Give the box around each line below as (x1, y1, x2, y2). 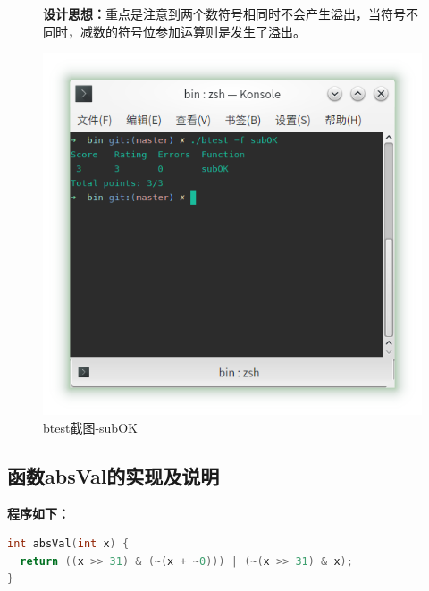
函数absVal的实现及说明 (7, 461, 220, 489)
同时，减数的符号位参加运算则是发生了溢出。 (43, 21, 306, 40)
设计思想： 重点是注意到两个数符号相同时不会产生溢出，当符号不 (43, 4, 418, 22)
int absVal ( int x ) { (7, 537, 130, 551)
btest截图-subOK (43, 418, 138, 436)
